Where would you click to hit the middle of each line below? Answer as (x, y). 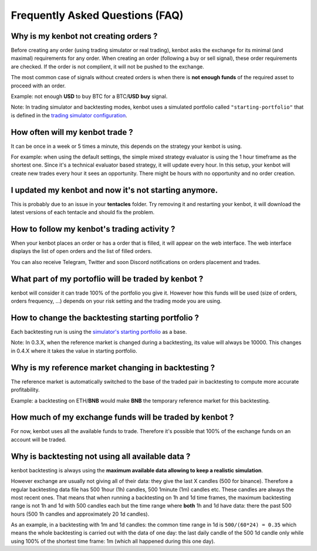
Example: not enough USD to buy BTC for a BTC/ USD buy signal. (89, 96)
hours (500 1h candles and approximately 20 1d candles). (80, 514)
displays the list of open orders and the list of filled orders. (82, 251)
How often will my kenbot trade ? (72, 132)
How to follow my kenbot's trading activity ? (93, 229)
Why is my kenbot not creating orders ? (84, 36)
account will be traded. (39, 440)
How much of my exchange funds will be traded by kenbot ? (122, 418)
